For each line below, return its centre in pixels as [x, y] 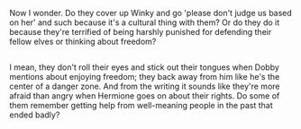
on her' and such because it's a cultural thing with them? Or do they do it [145, 22]
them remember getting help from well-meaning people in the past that [141, 106]
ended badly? [35, 115]
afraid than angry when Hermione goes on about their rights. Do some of [145, 96]
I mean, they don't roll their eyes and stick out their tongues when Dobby [144, 67]
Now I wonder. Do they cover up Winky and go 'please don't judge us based [151, 13]
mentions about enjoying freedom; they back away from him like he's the [145, 77]
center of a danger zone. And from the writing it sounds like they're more [145, 86]
